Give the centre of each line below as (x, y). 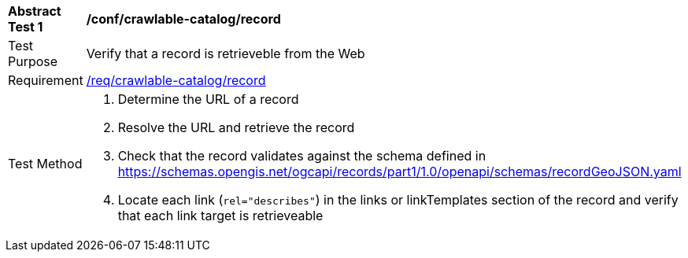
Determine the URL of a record (208, 99)
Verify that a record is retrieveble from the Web (226, 53)
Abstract (35, 11)
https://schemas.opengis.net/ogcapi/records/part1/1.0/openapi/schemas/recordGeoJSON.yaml (399, 171)
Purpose (33, 61)
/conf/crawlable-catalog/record (183, 19)
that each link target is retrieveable (220, 216)
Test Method (45, 164)
